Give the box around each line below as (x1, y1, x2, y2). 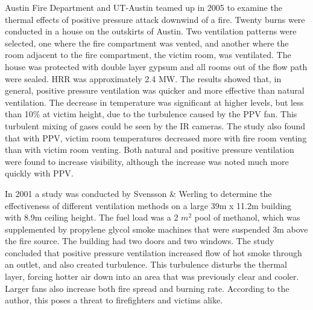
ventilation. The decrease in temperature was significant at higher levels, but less (5, 95, 304, 108)
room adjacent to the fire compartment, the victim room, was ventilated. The (5, 48, 291, 61)
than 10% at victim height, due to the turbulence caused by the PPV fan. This (5, 108, 297, 120)
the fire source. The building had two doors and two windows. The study (5, 234, 274, 247)
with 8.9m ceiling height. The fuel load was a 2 (5, 211, 179, 224)
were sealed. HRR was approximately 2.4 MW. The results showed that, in (5, 72, 282, 85)
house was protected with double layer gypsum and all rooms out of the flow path (5, 60, 308, 73)
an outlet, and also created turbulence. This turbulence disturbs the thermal (5, 258, 287, 271)
